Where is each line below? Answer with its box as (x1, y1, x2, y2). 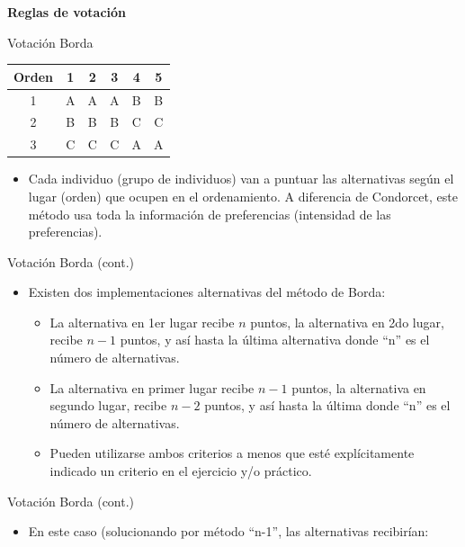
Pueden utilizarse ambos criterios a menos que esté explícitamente (49, 444, 415, 462)
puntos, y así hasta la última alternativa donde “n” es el (120, 330, 430, 349)
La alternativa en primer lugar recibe (49, 378, 255, 397)
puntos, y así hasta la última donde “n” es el (204, 396, 451, 415)
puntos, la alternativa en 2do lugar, (250, 312, 444, 331)
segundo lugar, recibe (49, 396, 167, 415)
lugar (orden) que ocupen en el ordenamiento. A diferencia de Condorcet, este (28, 186, 458, 205)
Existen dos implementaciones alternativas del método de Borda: (28, 282, 386, 301)
